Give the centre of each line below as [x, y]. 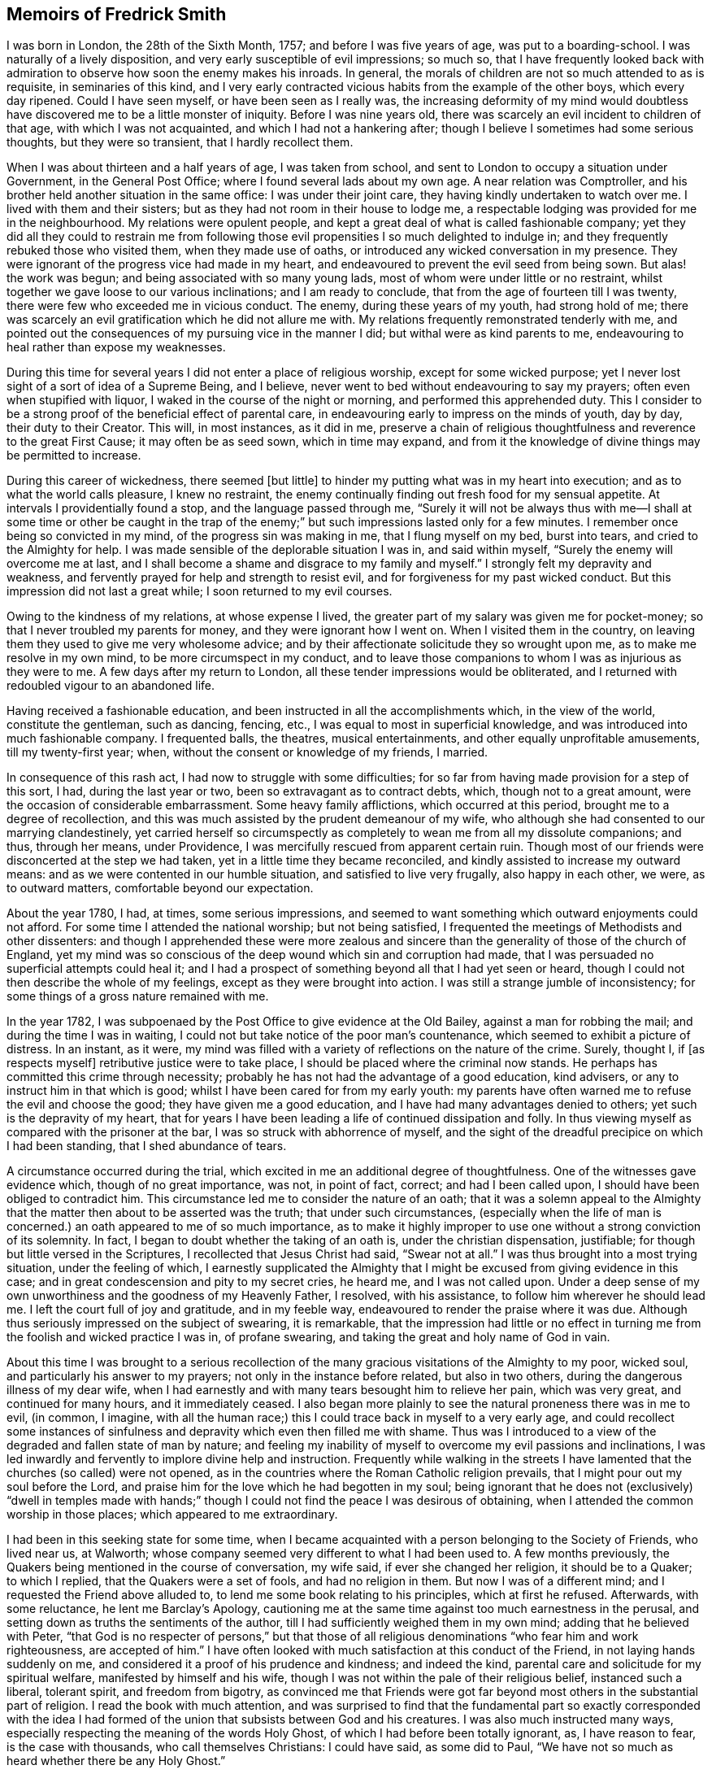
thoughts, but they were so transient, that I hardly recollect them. [180, 142]
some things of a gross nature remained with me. [138, 996]
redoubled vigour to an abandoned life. [111, 686]
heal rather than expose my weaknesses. [116, 347]
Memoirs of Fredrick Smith [117, 14]
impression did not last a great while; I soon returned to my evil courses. [200, 591]
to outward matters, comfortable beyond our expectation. [160, 888]
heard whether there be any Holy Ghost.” [116, 1761]
